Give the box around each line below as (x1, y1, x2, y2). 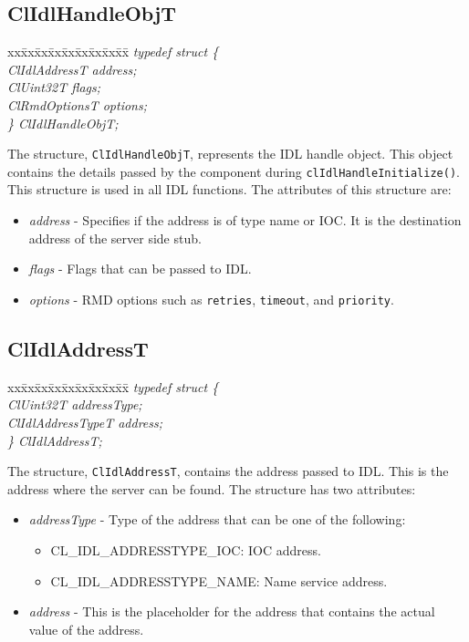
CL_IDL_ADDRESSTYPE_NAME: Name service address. (50, 571, 388, 590)
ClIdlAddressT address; (7, 59, 137, 78)
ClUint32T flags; (7, 78, 101, 97)
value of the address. (28, 619, 144, 638)
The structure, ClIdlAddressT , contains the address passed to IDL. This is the (7, 461, 449, 481)
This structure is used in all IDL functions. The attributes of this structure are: (7, 180, 452, 199)
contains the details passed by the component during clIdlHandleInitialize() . (7, 161, 460, 181)
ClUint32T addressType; (7, 395, 142, 414)
